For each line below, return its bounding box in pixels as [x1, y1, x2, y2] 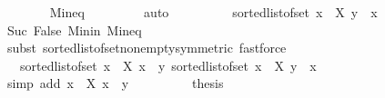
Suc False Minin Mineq [6, 20, 142, 39]
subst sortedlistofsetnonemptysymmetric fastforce [6, 38, 287, 57]
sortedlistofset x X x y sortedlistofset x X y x [19, 55, 317, 74]
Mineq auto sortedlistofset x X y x [49, 3, 378, 21]
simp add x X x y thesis [6, 73, 224, 93]
